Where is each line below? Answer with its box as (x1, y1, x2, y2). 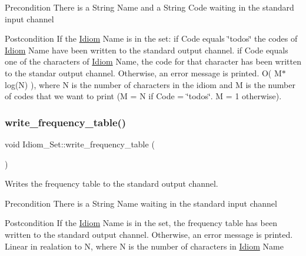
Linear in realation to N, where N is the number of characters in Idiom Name (5, 240, 284, 252)
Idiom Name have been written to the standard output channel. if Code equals (5, 43, 288, 56)
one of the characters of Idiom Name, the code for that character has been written (5, 55, 301, 68)
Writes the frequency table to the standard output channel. (5, 177, 218, 190)
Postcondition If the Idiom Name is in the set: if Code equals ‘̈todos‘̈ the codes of (5, 32, 298, 45)
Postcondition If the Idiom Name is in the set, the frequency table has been (5, 217, 277, 229)
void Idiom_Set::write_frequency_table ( (5, 137, 155, 150)
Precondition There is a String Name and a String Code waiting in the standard (5, 1, 294, 13)
